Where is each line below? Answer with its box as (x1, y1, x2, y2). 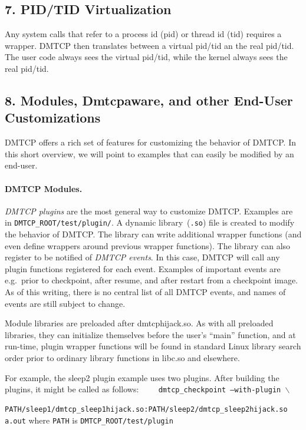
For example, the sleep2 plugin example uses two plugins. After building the (5, 371, 279, 383)
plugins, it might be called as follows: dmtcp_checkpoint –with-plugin (5, 383, 281, 395)
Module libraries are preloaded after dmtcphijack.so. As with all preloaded (5, 317, 274, 329)
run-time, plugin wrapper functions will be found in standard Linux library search (5, 340, 301, 352)
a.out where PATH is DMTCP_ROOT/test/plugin (5, 414, 173, 426)
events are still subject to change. (5, 297, 126, 309)
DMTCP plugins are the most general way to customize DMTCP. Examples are (5, 204, 293, 217)
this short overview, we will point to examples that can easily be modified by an (5, 147, 294, 160)
